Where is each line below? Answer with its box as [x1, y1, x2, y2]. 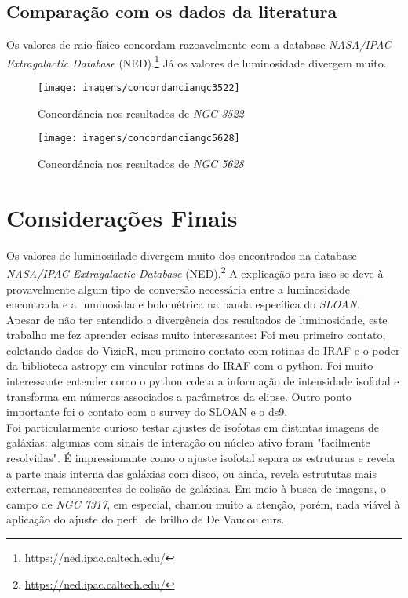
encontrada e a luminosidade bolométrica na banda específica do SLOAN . [6, 296, 360, 312]
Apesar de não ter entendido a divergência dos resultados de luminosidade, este [6, 311, 388, 327]
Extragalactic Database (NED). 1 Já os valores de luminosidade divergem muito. [6, 52, 387, 71]
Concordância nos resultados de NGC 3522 [38, 104, 244, 121]
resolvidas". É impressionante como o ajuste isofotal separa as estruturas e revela [6, 450, 395, 466]
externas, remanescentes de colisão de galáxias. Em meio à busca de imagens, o [6, 480, 387, 497]
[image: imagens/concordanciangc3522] [38, 82, 240, 94]
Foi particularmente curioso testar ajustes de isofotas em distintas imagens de [6, 418, 380, 435]
